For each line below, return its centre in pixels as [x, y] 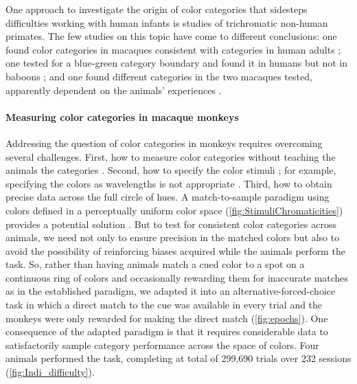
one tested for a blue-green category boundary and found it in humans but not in [177, 63]
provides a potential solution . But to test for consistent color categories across [171, 224]
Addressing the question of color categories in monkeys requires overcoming [164, 143]
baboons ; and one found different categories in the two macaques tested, [159, 76]
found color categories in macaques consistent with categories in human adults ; [173, 49]
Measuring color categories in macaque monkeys [122, 116]
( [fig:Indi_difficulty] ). [50, 372]
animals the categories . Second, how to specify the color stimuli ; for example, [171, 170]
